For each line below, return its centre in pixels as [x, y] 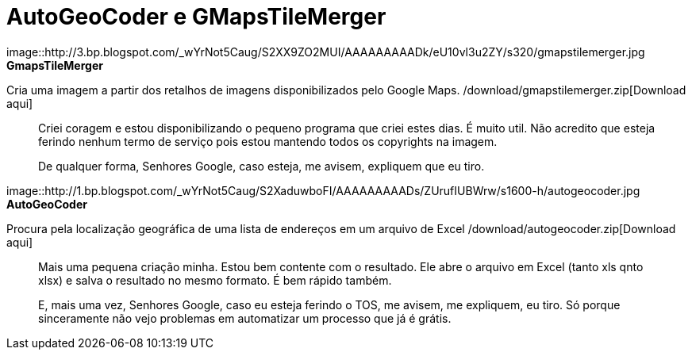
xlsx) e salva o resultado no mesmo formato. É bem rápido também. [215, 280]
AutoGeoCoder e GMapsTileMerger [196, 17]
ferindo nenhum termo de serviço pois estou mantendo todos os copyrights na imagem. [268, 141]
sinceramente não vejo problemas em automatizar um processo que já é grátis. [245, 318]
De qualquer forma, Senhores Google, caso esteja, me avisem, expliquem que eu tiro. [261, 166]
